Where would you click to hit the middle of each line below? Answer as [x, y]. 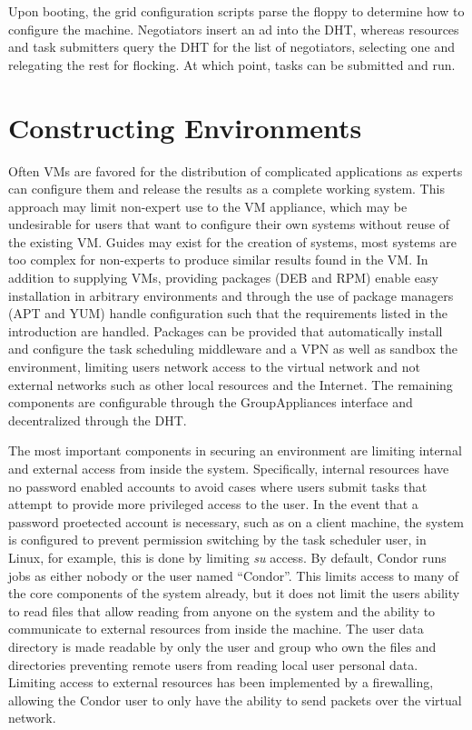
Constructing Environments [185, 127]
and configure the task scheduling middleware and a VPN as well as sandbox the [233, 349]
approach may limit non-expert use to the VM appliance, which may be [208, 206]
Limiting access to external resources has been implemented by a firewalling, [221, 682]
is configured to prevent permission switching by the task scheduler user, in [217, 540]
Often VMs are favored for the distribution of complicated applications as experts [236, 170]
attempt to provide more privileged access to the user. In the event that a [213, 504]
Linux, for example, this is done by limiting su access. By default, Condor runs [227, 557]
